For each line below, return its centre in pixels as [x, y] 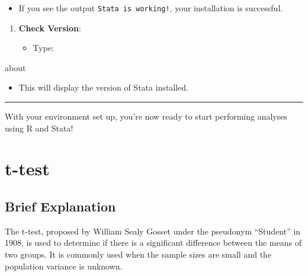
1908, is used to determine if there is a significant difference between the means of [153, 243]
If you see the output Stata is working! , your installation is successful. [151, 8]
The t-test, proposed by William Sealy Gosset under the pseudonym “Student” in [153, 231]
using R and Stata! [39, 128]
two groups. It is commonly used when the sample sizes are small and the [138, 254]
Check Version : [50, 28]
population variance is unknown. [64, 266]
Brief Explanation [60, 206]
